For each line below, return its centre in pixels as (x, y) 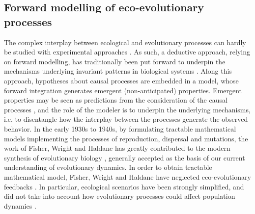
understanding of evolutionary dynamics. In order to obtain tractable (108, 167)
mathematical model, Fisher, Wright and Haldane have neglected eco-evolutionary (127, 176)
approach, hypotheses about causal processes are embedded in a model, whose (121, 80)
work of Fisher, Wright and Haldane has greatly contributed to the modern (117, 148)
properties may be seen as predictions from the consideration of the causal (116, 100)
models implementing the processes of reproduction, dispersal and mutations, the (126, 138)
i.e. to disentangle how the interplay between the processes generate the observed (126, 119)
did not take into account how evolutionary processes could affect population (120, 196)
